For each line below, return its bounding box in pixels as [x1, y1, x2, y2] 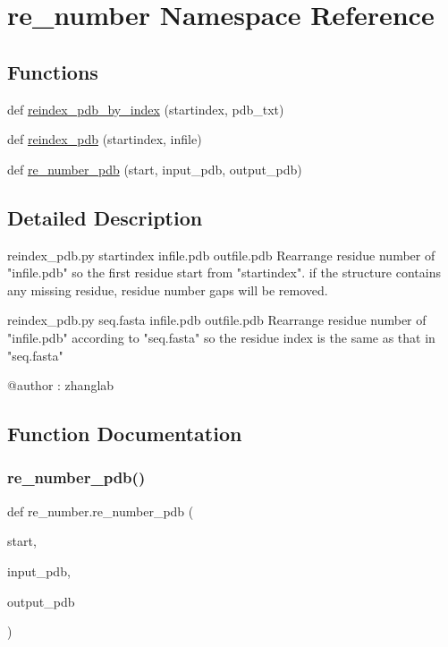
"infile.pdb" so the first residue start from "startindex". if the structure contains [7, 263, 441, 282]
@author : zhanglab [7, 376, 114, 395]
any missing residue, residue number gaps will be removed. [7, 280, 328, 299]
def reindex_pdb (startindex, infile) [7, 130, 202, 149]
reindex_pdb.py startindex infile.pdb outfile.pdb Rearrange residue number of [7, 245, 435, 264]
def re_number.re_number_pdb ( [7, 501, 194, 520]
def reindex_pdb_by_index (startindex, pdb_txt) [7, 99, 284, 118]
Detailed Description [7, 203, 203, 231]
